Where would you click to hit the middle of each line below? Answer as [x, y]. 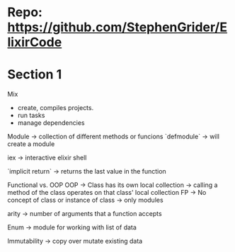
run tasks [31, 115]
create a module [31, 144]
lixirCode [35, 42]
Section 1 [35, 74]
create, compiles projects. [56, 108]
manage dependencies [51, 123]
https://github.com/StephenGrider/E [117, 27]
